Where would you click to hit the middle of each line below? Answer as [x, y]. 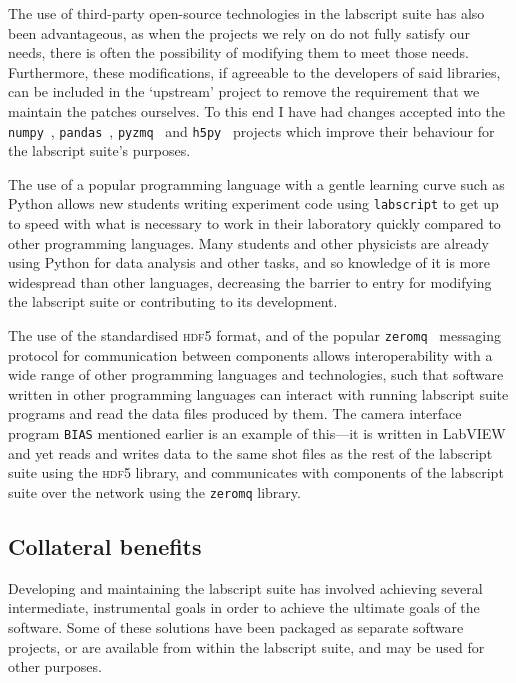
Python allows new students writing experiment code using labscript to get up [253, 203]
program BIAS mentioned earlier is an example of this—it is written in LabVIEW [257, 433]
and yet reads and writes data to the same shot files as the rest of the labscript [250, 452]
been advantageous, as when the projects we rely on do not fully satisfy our [239, 32]
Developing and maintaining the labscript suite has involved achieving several [245, 587]
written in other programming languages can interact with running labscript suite [258, 393]
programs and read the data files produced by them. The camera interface [235, 413]
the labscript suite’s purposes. [99, 150]
